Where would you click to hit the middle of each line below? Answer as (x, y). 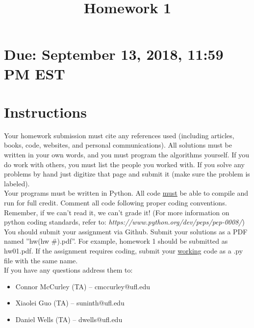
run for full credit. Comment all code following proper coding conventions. (115, 203)
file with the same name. (41, 260)
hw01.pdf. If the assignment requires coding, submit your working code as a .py (124, 251)
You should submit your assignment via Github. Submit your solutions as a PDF (126, 231)
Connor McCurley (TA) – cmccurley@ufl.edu (83, 286)
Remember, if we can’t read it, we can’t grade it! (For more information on (117, 212)
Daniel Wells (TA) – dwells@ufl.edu (69, 319)
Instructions (45, 112)
